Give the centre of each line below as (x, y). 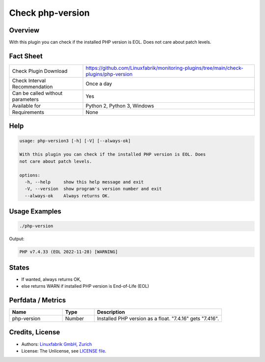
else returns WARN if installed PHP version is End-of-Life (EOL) (85, 286)
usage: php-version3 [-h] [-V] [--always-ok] (75, 141)
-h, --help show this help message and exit (84, 182)
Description (111, 312)
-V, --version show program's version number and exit (93, 189)
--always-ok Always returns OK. (67, 196)
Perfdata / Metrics (38, 300)
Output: (17, 239)
